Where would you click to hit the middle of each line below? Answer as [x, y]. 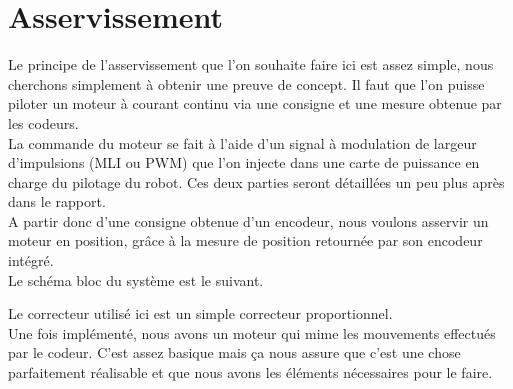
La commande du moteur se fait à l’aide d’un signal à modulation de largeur [242, 142]
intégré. [31, 260]
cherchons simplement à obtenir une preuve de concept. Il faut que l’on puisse [246, 83]
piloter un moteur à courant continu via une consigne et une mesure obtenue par [255, 103]
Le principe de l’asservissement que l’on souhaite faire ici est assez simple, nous [251, 64]
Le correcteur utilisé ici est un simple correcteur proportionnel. [200, 313]
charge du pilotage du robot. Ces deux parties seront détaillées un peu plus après [256, 181]
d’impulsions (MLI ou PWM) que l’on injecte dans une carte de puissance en [244, 162]
